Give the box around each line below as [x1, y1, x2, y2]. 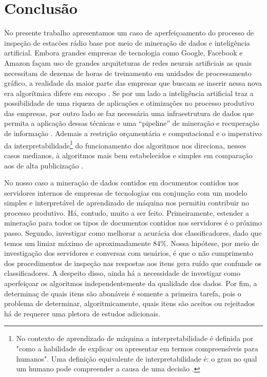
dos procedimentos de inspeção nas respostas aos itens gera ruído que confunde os [4, 257, 262, 268]
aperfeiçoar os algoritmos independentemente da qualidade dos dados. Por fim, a [4, 278, 257, 289]
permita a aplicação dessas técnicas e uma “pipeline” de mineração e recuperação [4, 118, 259, 128]
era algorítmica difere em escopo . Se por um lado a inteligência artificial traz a [4, 87, 254, 98]
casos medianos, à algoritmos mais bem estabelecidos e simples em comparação [4, 149, 253, 160]
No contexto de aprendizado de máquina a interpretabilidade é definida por [16, 333, 254, 344]
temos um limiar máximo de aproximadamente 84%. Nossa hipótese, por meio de [4, 237, 259, 248]
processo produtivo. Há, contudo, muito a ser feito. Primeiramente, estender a [4, 207, 250, 218]
